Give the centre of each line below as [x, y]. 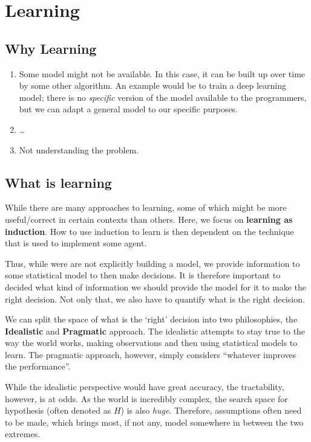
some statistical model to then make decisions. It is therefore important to [143, 275]
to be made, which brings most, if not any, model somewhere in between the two [154, 422]
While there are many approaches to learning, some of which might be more [146, 207]
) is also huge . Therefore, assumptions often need [211, 410]
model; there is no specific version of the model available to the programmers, [163, 97]
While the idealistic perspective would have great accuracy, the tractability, [145, 387]
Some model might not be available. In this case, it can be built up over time [162, 73]
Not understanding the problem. [79, 149]
